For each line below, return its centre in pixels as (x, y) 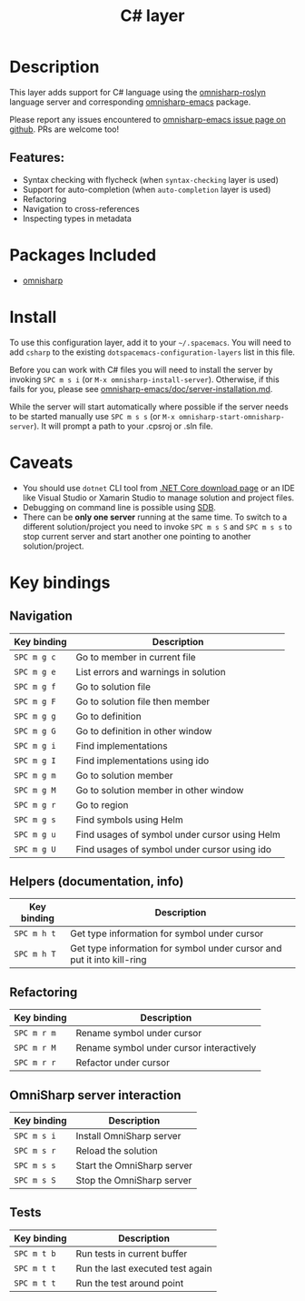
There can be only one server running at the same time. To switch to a (155, 517)
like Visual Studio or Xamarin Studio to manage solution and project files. (158, 498)
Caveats (41, 463)
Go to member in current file (136, 657)
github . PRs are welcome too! (64, 129)
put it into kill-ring (108, 960)
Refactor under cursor (123, 1063)
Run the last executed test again (144, 1268)
